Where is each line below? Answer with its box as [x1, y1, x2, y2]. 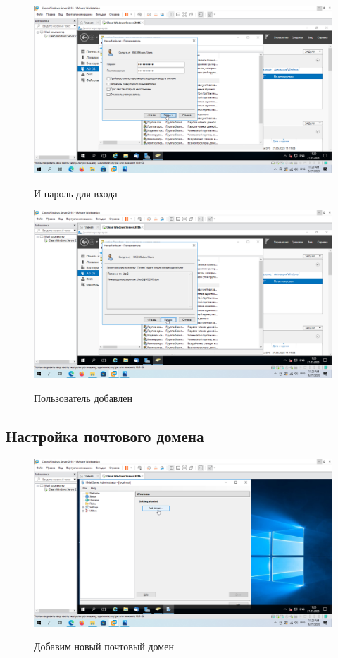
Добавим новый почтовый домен [34, 639, 174, 654]
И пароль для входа [34, 185, 118, 200]
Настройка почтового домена [6, 425, 204, 446]
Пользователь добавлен [34, 390, 132, 405]
